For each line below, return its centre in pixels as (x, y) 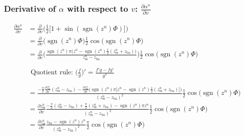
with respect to (98, 8)
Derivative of (30, 8)
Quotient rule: (52, 73)
